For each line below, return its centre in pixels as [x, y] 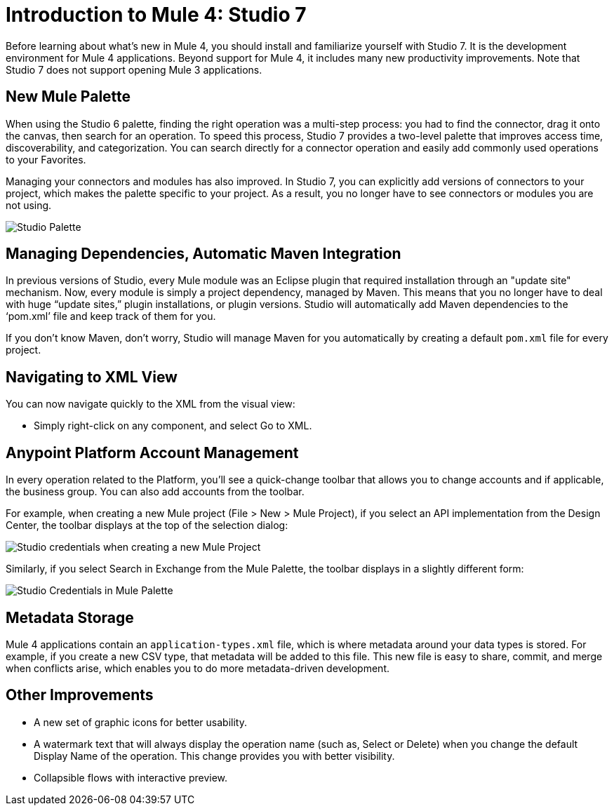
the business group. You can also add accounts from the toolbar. [155, 492]
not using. [29, 205]
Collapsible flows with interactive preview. [131, 777]
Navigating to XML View [92, 377]
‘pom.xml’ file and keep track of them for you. [111, 316]
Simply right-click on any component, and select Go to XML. [173, 426]
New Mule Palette [68, 97]
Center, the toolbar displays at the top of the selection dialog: [147, 525]
